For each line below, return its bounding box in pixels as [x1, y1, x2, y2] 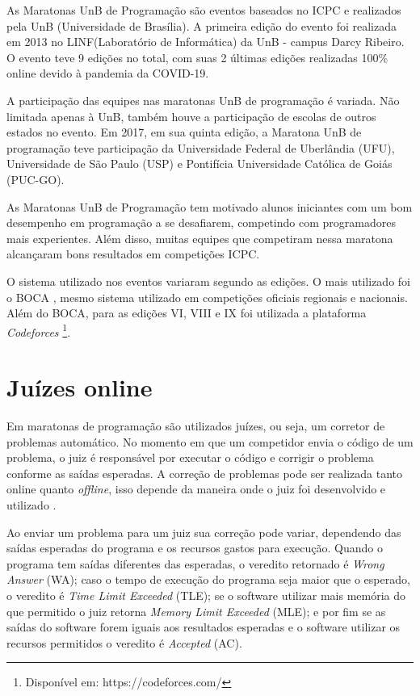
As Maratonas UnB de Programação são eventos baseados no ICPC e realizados [6, 2, 401, 18]
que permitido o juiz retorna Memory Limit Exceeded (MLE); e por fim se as [6, 602, 386, 619]
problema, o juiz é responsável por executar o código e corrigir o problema [6, 449, 374, 466]
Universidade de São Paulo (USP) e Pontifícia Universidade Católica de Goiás [6, 155, 393, 172]
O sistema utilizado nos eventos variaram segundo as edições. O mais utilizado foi [6, 272, 410, 289]
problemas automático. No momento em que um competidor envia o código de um [6, 433, 414, 450]
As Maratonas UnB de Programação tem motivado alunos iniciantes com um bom [6, 198, 413, 215]
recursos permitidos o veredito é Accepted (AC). [6, 634, 242, 651]
